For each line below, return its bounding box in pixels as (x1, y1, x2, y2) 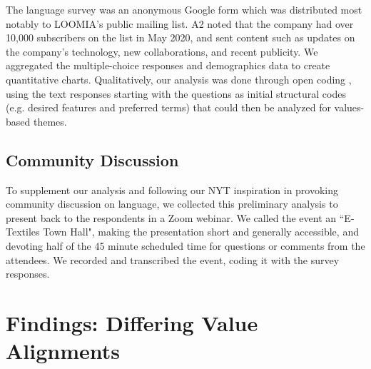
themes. (33, 113, 67, 128)
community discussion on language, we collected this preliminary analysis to (6, 196, 338, 211)
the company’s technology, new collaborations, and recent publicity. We (6, 44, 318, 59)
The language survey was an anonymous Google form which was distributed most (6, 2, 362, 16)
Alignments (6, 336, 120, 365)
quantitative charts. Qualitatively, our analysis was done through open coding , (6, 71, 352, 86)
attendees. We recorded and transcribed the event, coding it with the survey (6, 252, 340, 267)
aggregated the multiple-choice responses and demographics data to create (6, 58, 330, 73)
